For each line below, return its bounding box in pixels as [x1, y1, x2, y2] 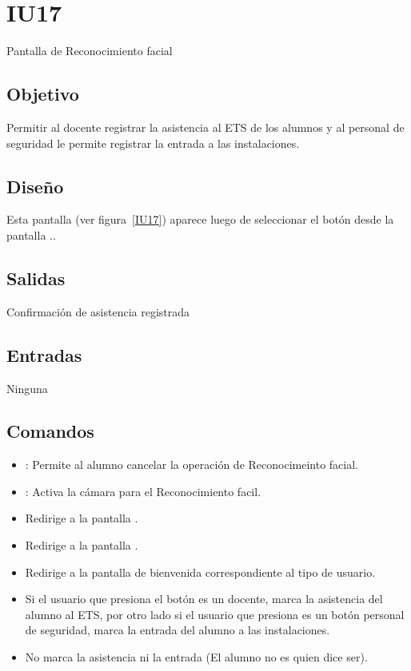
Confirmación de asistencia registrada [6, 303, 190, 320]
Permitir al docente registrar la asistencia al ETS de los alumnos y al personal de [6, 118, 405, 135]
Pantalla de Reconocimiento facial [6, 42, 173, 59]
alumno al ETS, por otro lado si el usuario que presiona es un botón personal [25, 605, 405, 622]
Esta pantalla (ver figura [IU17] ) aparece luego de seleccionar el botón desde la [6, 211, 394, 228]
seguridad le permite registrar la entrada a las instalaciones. [6, 134, 300, 151]
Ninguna [6, 379, 48, 396]
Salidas [6, 265, 66, 290]
